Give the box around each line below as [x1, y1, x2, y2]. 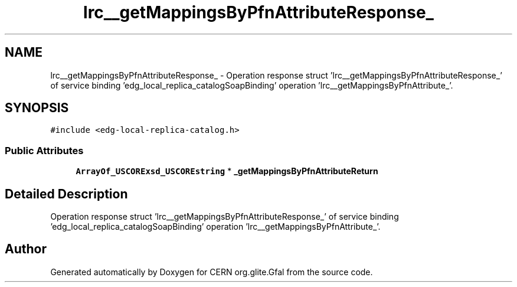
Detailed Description [5, 186, 128, 201]
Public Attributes [5, 144, 84, 156]
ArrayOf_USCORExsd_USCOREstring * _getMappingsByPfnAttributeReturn [76, 166, 378, 177]
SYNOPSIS [5, 100, 69, 116]
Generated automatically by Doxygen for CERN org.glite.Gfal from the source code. [50, 266, 373, 277]
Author [5, 242, 47, 257]
